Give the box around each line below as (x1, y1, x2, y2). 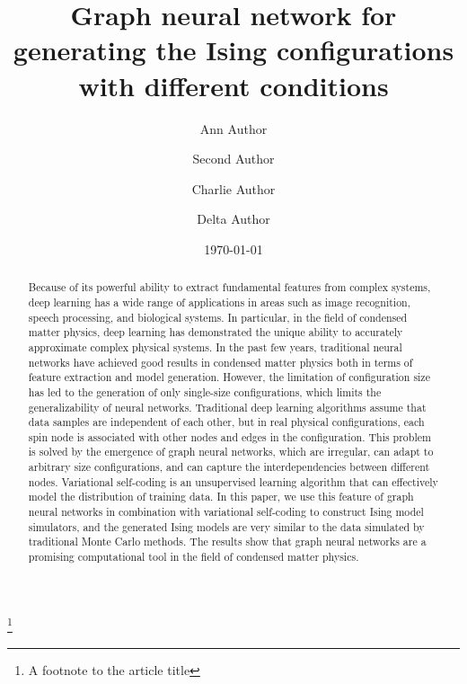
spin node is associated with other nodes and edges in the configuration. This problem (28, 429, 431, 444)
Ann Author (199, 119, 268, 138)
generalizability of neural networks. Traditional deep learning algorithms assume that (28, 399, 427, 414)
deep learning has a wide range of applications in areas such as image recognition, (28, 294, 411, 309)
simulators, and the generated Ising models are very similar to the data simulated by (28, 519, 425, 534)
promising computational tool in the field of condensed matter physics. (28, 549, 359, 564)
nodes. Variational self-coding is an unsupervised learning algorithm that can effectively (28, 474, 438, 489)
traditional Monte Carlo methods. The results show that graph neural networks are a (28, 534, 427, 549)
